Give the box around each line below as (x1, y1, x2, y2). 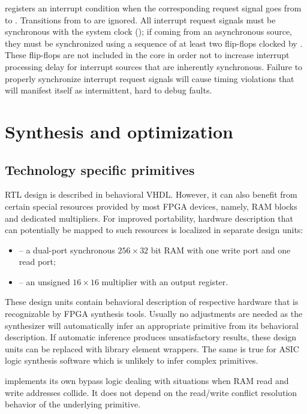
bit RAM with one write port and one (151, 243, 291, 256)
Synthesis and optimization (5, 119, 233, 143)
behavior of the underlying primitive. (5, 398, 141, 410)
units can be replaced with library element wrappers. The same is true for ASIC (5, 342, 299, 355)
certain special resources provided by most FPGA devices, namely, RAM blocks (5, 200, 297, 212)
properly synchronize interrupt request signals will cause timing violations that (5, 72, 294, 84)
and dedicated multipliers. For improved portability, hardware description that (5, 211, 293, 224)
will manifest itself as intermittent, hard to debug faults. (5, 84, 212, 96)
